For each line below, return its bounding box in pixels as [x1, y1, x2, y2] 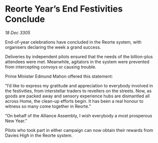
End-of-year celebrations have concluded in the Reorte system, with [5, 39, 142, 45]
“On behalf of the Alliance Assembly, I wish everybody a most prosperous [5, 112, 153, 118]
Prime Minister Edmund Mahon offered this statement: [5, 73, 113, 79]
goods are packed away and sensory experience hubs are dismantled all [5, 93, 150, 99]
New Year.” [5, 118, 28, 124]
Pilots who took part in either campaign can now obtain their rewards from [5, 127, 154, 133]
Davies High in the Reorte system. [5, 132, 73, 138]
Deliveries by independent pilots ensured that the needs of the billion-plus [5, 53, 153, 59]
